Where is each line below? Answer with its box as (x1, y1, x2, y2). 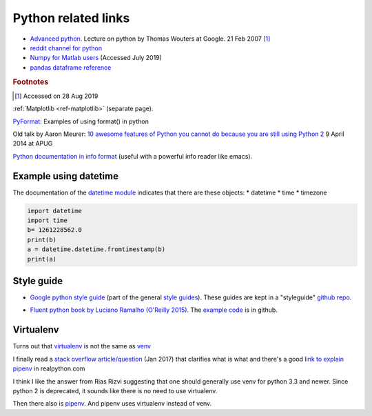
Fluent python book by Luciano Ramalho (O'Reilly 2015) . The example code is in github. (30, 306, 278, 314)
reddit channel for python (30, 43, 103, 52)
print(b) (27, 235, 57, 244)
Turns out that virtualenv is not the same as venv (12, 342, 152, 350)
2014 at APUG (12, 139, 53, 148)
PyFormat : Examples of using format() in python (12, 117, 149, 126)
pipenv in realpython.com (12, 364, 85, 373)
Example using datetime (12, 170, 118, 182)
